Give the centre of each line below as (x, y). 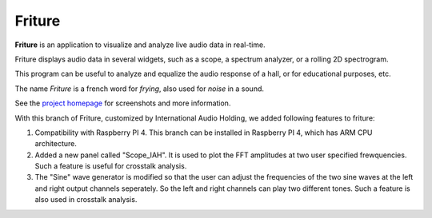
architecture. (56, 144)
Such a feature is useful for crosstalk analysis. (111, 166)
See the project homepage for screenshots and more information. (123, 103)
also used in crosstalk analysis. (86, 200)
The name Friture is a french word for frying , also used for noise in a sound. (139, 89)
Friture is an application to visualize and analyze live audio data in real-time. (140, 45)
